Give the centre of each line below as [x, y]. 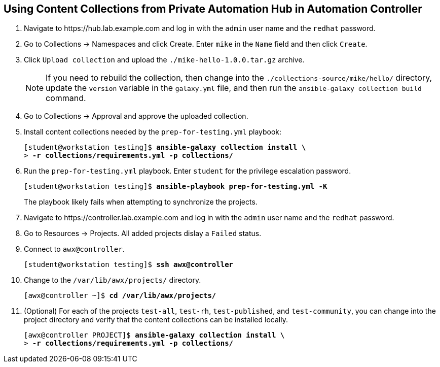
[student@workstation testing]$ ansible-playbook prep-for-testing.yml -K [176, 187]
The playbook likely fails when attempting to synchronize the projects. [141, 202]
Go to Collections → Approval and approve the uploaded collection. [136, 116]
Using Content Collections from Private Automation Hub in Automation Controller [213, 9]
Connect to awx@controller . [74, 249]
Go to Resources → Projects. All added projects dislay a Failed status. [143, 233]
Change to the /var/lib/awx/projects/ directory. [113, 280]
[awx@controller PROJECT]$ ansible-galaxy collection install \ [154, 335]
